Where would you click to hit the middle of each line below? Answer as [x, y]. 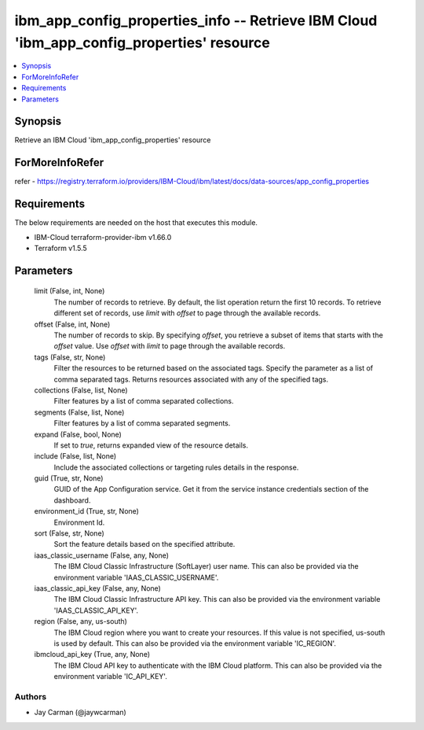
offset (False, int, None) [72, 324]
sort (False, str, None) [69, 533]
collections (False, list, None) [81, 390]
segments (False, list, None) [79, 412]
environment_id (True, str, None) [86, 511]
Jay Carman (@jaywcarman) [80, 713]
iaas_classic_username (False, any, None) [101, 555]
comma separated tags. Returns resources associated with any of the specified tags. [191, 379]
